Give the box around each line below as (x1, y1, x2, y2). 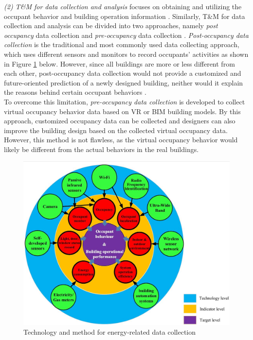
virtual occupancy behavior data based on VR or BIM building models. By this (4, 106, 241, 116)
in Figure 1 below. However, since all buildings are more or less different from (4, 58, 235, 68)
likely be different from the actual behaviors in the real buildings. (4, 144, 199, 154)
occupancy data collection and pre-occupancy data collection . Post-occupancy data (4, 30, 249, 40)
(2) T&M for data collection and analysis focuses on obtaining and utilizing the (4, 1, 242, 11)
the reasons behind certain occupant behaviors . (4, 87, 146, 97)
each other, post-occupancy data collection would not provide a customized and (4, 68, 241, 78)
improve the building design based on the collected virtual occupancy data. (4, 125, 228, 135)
